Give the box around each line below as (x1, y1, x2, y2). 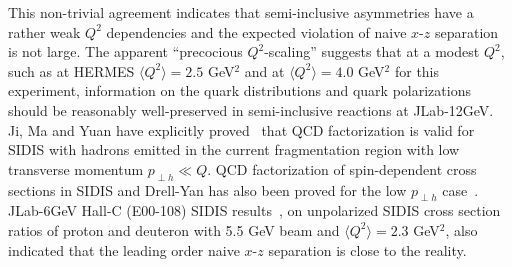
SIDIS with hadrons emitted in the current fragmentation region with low (8, 139, 460, 160)
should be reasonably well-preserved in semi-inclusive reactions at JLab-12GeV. (8, 99, 494, 120)
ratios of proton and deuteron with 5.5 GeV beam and (8, 219, 340, 240)
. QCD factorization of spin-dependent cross (207, 158, 477, 179)
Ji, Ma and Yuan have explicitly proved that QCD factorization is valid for (8, 119, 475, 140)
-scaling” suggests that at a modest (264, 41, 480, 62)
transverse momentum (8, 158, 144, 179)
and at (244, 60, 285, 81)
